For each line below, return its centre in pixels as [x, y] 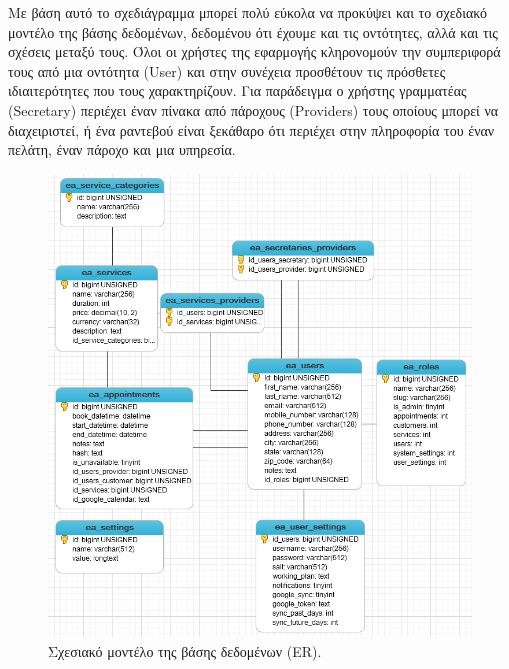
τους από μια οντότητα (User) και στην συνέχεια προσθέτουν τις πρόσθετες [227, 70]
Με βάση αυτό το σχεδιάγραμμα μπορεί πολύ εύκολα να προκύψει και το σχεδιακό [247, 12]
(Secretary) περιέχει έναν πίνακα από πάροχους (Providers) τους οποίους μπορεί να [253, 109]
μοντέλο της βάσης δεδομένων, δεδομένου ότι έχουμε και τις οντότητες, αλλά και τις [253, 31]
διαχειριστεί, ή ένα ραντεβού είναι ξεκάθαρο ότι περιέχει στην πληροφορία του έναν [251, 129]
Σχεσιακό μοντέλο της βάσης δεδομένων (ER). [185, 650]
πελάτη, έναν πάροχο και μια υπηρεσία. [122, 149]
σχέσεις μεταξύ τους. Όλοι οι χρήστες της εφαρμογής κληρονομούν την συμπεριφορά [254, 51]
